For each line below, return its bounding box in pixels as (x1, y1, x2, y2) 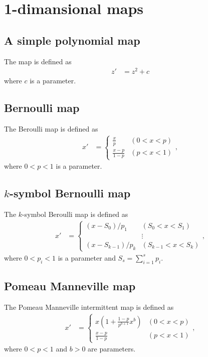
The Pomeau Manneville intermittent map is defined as (4, 301, 174, 312)
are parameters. (88, 343, 136, 354)
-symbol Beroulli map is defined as (22, 209, 128, 219)
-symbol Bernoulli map (9, 185, 131, 201)
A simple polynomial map (4, 32, 140, 48)
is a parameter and (58, 252, 116, 263)
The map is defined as (4, 56, 72, 66)
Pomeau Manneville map (4, 278, 136, 294)
